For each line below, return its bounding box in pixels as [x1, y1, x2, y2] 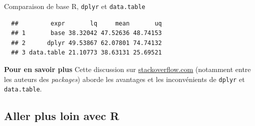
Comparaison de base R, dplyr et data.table [4, 1, 145, 11]
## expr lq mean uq [11, 19, 162, 27]
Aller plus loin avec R [4, 108, 119, 123]
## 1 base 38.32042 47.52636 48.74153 [11, 29, 162, 37]
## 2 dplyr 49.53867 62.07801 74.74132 [11, 39, 162, 46]
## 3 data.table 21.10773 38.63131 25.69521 [11, 49, 162, 56]
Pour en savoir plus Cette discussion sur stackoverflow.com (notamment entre [4, 64, 251, 74]
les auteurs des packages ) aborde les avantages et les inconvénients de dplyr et [4, 73, 245, 84]
